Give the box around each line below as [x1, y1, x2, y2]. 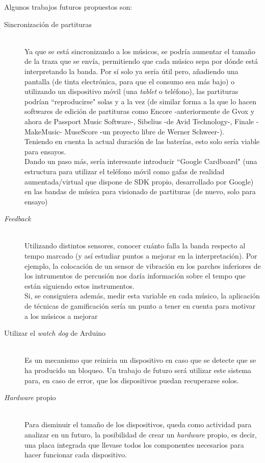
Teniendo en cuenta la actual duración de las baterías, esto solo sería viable [24, 136, 260, 147]
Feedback [4, 213, 31, 224]
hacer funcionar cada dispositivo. [24, 449, 127, 460]
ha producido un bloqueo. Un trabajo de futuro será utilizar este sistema [24, 365, 252, 375]
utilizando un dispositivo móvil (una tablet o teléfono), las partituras [24, 86, 238, 97]
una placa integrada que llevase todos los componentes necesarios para [24, 439, 244, 450]
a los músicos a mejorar [24, 310, 98, 321]
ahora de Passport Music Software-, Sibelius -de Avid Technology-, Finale [24, 115, 254, 126]
